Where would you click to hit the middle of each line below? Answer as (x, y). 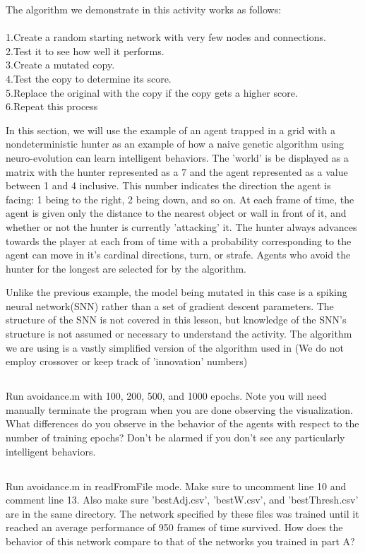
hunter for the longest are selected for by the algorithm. (126, 268)
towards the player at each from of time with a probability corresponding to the (179, 240)
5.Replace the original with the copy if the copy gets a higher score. (152, 92)
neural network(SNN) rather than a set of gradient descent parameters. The (170, 305)
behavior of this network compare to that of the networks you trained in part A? (180, 541)
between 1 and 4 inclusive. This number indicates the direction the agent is (168, 185)
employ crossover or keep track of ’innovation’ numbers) (127, 361)
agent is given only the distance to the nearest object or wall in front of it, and (176, 213)
